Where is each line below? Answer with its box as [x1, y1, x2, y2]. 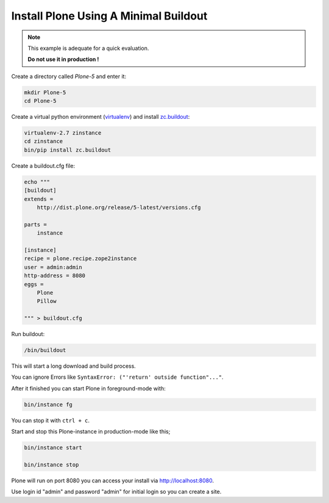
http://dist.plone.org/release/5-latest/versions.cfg [37, 204, 201, 211]
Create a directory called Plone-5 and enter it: [11, 72, 127, 80]
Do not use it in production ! [27, 55, 99, 63]
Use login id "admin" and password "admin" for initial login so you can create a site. [11, 488, 222, 496]
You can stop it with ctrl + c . [11, 417, 90, 424]
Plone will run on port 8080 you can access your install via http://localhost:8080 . [11, 477, 214, 484]
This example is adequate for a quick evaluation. [27, 44, 149, 52]
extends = [24, 195, 54, 202]
